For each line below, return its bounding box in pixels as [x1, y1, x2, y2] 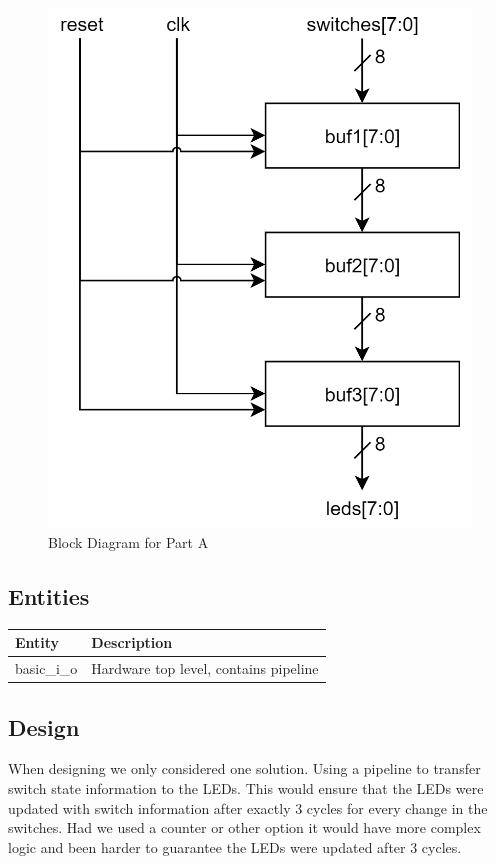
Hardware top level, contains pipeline [91, 658, 319, 679]
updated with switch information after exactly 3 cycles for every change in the [8, 797, 488, 818]
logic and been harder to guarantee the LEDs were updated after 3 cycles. [8, 836, 462, 857]
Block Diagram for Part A [48, 531, 209, 552]
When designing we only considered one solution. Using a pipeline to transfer [8, 758, 481, 779]
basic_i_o [15, 658, 78, 679]
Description [91, 632, 173, 653]
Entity [15, 632, 60, 653]
